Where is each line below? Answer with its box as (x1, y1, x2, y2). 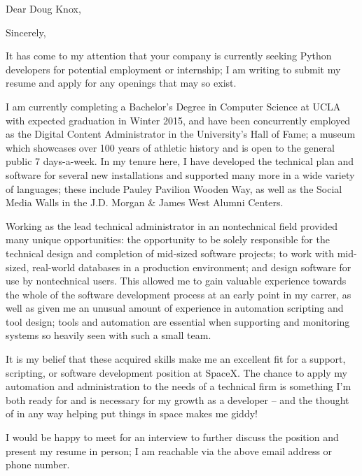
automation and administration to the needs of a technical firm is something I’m (6, 379, 351, 394)
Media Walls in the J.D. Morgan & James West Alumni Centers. (6, 195, 284, 210)
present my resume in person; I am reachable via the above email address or (6, 443, 333, 458)
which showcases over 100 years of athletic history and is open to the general (6, 140, 335, 154)
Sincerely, (6, 24, 46, 39)
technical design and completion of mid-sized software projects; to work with (6, 245, 335, 260)
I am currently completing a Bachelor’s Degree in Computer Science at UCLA (6, 99, 341, 113)
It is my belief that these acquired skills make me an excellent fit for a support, (6, 352, 346, 366)
